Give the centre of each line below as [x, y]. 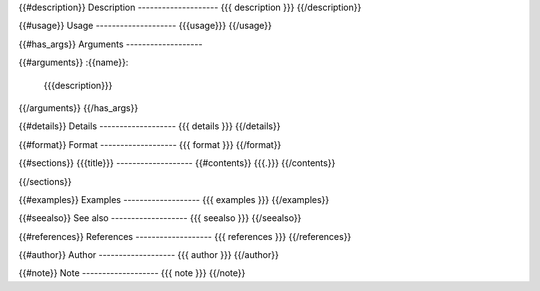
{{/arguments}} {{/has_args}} [78, 107]
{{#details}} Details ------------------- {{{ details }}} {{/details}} [149, 126]
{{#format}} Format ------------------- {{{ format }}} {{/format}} [150, 144]
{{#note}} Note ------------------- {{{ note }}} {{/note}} [132, 273]
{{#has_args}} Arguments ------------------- [110, 44]
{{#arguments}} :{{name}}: [73, 62]
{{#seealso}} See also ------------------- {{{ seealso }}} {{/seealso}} [160, 218]
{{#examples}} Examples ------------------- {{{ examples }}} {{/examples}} [174, 199]
